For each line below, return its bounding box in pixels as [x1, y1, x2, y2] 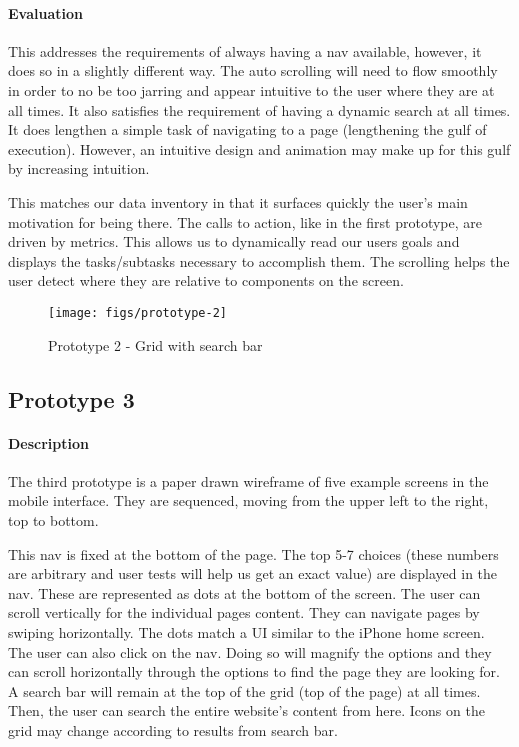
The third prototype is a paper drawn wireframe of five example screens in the [8, 470, 489, 491]
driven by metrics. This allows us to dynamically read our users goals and [8, 231, 460, 252]
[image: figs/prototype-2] [48, 305, 227, 320]
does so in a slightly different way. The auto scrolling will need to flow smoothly [8, 60, 498, 81]
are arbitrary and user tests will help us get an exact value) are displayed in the [8, 563, 498, 584]
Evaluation [8, 2, 83, 23]
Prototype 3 [8, 383, 135, 414]
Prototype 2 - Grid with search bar [48, 334, 263, 355]
